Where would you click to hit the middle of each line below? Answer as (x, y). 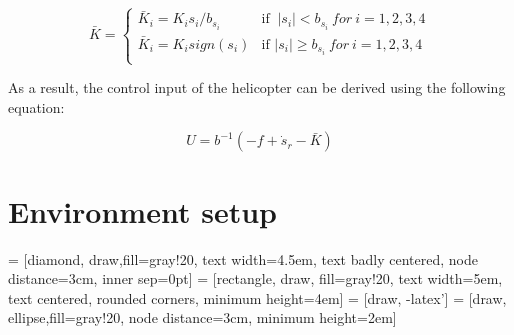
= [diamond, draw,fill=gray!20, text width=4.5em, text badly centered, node (243, 258)
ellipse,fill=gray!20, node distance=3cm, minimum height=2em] (202, 317)
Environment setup (142, 210)
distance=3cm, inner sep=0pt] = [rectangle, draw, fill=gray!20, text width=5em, (255, 278)
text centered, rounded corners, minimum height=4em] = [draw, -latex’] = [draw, (257, 297)
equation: (36, 106)
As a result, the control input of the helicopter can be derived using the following (257, 87)
